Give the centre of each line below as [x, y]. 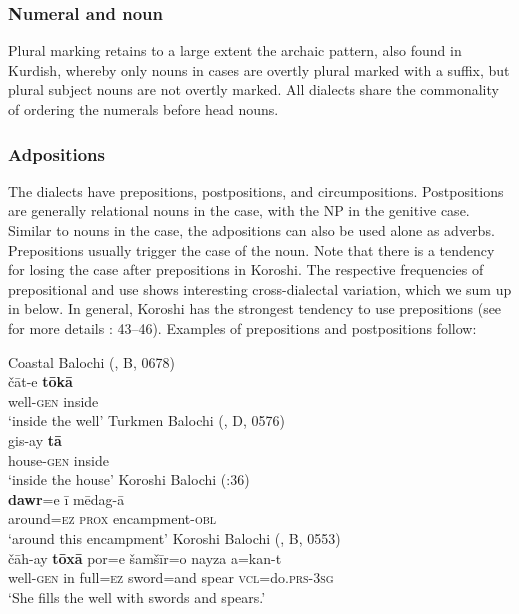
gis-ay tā [35, 439]
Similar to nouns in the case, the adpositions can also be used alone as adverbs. [251, 230]
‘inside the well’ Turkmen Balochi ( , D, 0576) [147, 420]
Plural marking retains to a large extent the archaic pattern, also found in [235, 50]
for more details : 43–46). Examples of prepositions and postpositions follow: [242, 327]
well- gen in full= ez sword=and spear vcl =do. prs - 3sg [171, 577]
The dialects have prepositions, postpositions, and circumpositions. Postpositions [256, 190]
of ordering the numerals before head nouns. [143, 109]
